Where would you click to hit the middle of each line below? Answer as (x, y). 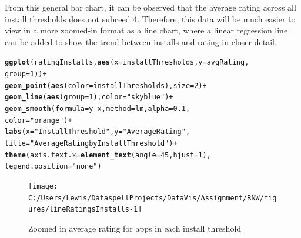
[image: (43, 186)
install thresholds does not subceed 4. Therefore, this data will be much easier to (150, 19)
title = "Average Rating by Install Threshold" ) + (91, 143)
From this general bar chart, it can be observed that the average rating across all (150, 7)
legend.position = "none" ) (53, 167)
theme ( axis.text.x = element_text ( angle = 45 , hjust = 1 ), (108, 155)
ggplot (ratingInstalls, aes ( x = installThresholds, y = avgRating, (127, 63)
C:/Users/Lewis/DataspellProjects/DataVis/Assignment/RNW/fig (153, 198)
